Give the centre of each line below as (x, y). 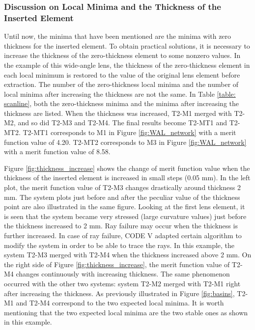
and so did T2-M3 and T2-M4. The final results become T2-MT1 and (123, 123)
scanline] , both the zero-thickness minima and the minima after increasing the (121, 103)
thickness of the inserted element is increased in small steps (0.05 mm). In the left (127, 178)
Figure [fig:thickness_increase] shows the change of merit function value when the (127, 168)
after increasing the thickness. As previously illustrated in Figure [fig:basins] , (119, 293)
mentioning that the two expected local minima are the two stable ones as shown (126, 312)
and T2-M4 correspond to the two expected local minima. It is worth (120, 303)
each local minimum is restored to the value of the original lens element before (122, 74)
